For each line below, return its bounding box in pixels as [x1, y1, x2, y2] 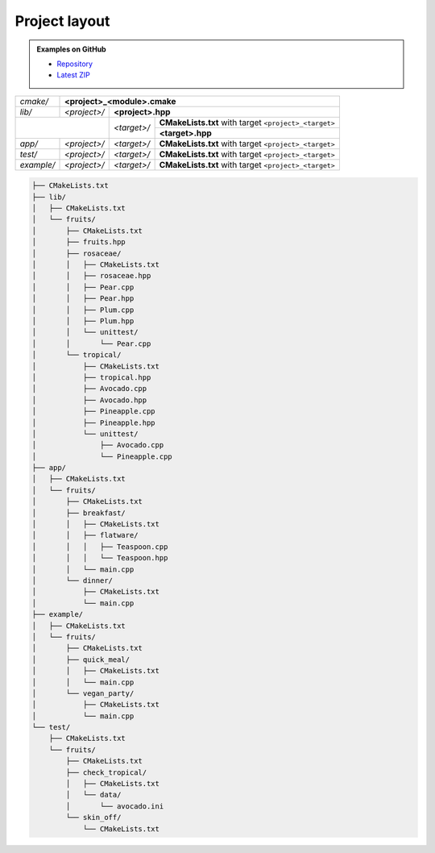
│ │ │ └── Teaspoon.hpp [31, 553, 168, 563]
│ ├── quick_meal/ [31, 655, 130, 664]
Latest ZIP [56, 70, 90, 80]
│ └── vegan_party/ [31, 689, 135, 697]
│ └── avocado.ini [65, 801, 164, 810]
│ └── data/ [65, 790, 122, 800]
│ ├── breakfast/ [31, 508, 126, 518]
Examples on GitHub [36, 44, 106, 54]
